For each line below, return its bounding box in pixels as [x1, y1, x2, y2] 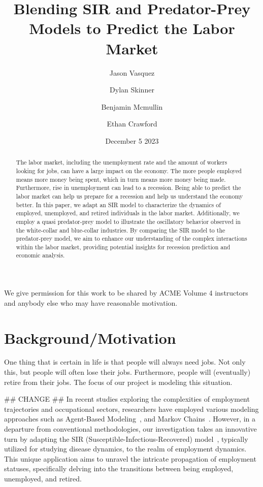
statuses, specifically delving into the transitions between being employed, [4, 463, 234, 474]
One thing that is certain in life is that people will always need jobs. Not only [4, 356, 246, 367]
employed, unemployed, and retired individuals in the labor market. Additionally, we [16, 209, 240, 217]
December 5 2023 [105, 135, 159, 146]
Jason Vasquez [109, 67, 155, 78]
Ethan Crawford [107, 118, 157, 129]
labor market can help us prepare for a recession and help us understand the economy [16, 191, 243, 200]
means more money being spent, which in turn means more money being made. [16, 175, 226, 183]
